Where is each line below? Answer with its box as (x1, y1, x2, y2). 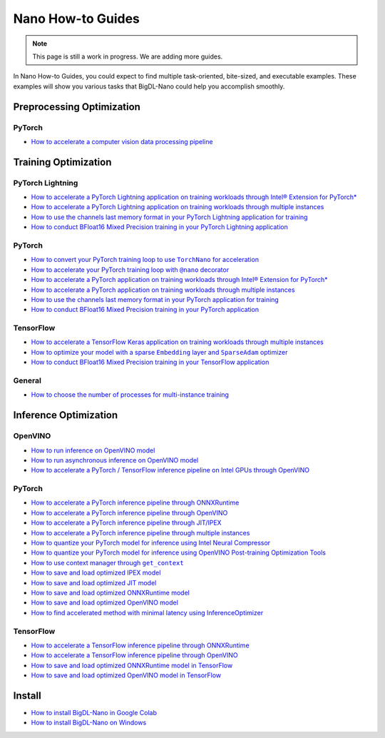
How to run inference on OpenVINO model (31, 446, 155, 455)
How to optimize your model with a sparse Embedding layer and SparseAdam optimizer (31, 348, 288, 356)
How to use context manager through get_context (31, 558, 185, 567)
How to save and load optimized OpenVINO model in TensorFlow (31, 671, 222, 679)
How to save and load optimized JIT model (31, 578, 157, 587)
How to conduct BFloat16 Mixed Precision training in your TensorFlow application (31, 358, 269, 367)
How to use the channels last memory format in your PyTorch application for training (31, 295, 279, 303)
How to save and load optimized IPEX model (31, 568, 161, 577)
